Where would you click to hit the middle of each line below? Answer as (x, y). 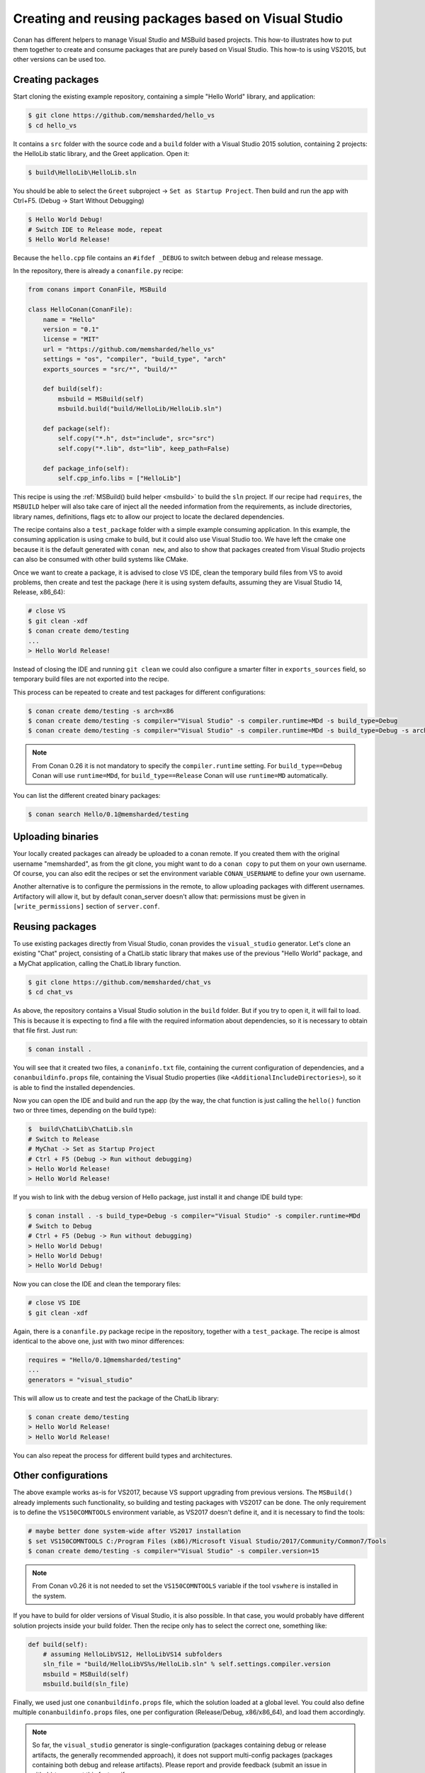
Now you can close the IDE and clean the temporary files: (97, 1284)
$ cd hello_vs (52, 125)
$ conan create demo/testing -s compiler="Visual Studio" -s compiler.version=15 (174, 1551)
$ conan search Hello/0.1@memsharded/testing (108, 814)
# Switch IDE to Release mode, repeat (95, 229)
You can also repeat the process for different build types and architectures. (123, 1455)
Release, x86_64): (39, 592)
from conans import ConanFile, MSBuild (97, 290)
